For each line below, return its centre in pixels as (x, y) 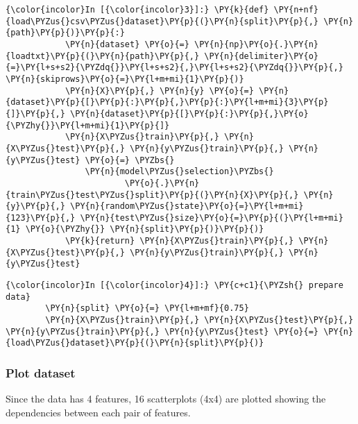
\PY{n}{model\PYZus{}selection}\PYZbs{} (179, 172)
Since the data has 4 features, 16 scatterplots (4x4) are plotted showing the (166, 399)
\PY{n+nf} (296, 10)
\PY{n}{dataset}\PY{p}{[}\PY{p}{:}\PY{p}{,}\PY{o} (189, 113)
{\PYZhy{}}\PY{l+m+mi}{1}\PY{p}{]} (88, 125)
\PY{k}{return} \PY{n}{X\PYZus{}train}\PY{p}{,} (179, 241)
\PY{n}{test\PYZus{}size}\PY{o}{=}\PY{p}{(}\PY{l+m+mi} (212, 218)
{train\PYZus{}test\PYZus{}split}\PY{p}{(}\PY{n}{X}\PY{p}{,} (152, 195)
